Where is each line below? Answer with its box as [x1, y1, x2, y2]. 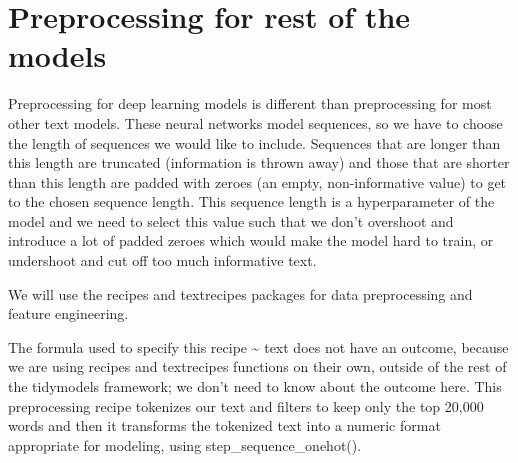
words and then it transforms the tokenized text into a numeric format [8, 415, 441, 436]
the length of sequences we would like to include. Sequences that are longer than [8, 132, 501, 153]
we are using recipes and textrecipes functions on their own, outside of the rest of [8, 356, 507, 377]
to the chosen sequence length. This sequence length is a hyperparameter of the [8, 191, 495, 212]
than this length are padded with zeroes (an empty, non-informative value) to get [8, 171, 507, 192]
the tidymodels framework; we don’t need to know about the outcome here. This [8, 376, 502, 397]
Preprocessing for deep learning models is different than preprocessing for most [8, 93, 492, 114]
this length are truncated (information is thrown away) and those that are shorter [8, 152, 510, 173]
